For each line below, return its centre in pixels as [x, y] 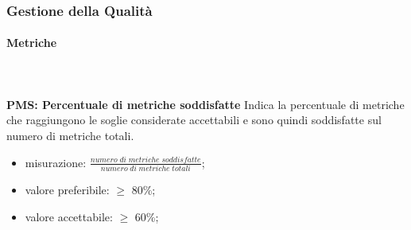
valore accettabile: [69, 216]
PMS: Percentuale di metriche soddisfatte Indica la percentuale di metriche [205, 104]
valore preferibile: [67, 189]
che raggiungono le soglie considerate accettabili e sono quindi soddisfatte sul [194, 120]
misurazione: [56, 162]
